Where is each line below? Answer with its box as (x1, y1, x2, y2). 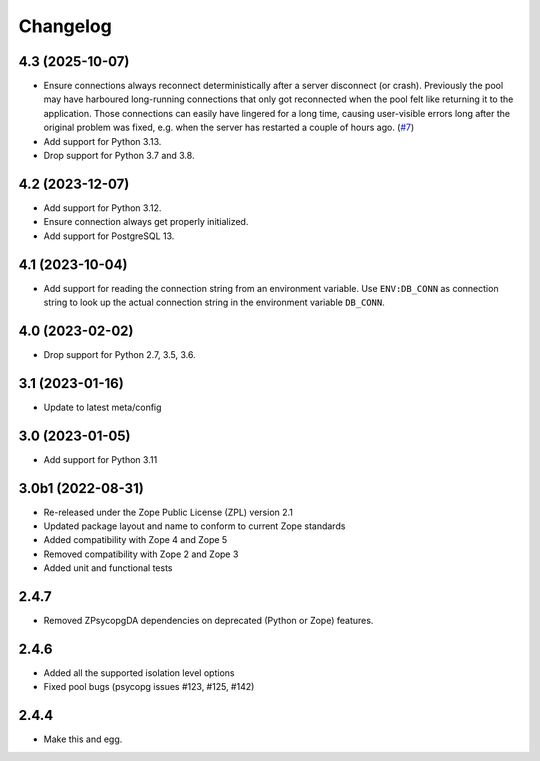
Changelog (18, 15, 112, 37)
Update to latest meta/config (43, 401, 162, 413)
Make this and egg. (43, 733, 123, 745)
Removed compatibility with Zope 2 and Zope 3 (43, 548, 239, 560)
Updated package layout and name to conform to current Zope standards (43, 520, 346, 532)
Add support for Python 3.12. (43, 201, 162, 214)
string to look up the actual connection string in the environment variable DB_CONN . (43, 296, 385, 308)
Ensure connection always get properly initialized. (43, 216, 249, 228)
